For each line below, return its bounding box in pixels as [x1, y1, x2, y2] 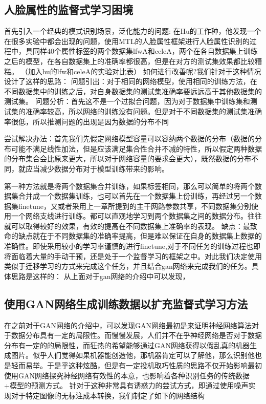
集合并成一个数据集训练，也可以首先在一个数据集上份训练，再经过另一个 [11, 190, 255, 201]
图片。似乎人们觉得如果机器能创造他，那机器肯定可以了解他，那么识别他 [11, 350, 255, 360]
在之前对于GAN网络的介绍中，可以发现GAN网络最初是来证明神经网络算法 [4, 320, 252, 330]
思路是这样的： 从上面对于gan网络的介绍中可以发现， [11, 270, 190, 281]
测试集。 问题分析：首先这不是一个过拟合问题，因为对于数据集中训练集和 [4, 96, 250, 107]
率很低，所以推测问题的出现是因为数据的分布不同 [4, 116, 169, 126]
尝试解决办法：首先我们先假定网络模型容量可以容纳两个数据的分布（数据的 [4, 133, 255, 144]
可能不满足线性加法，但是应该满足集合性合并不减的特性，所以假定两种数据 [11, 143, 262, 154]
